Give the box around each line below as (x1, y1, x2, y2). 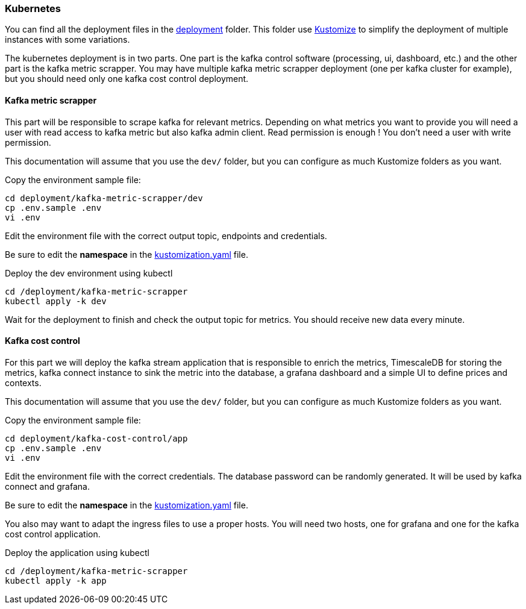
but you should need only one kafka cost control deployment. (5, 73, 249, 84)
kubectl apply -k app (5, 575, 107, 586)
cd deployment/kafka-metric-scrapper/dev (5, 193, 203, 203)
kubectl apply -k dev (5, 296, 107, 306)
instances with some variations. (5, 34, 130, 45)
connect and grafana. (5, 481, 90, 492)
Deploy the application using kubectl (5, 547, 149, 558)
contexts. (5, 377, 42, 388)
